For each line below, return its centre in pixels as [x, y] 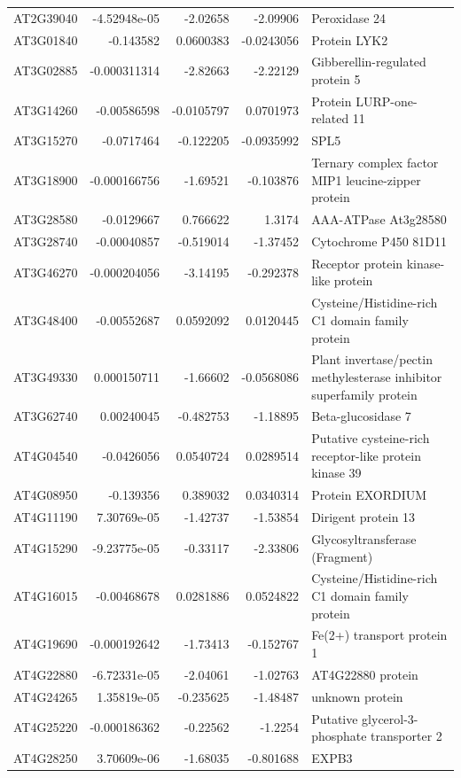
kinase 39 [336, 473]
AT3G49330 [46, 376]
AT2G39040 [46, 17]
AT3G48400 [46, 319]
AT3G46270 [46, 272]
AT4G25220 [46, 727]
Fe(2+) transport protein [379, 635]
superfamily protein [364, 394]
